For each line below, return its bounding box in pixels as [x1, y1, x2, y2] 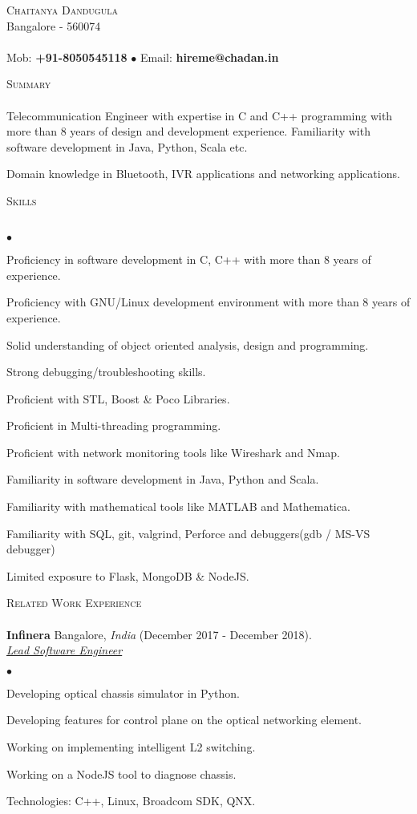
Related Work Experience [6, 594, 142, 611]
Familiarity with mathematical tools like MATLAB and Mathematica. [6, 498, 350, 515]
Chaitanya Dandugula [6, 2, 118, 18]
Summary [6, 75, 51, 92]
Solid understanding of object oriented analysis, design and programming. [6, 336, 369, 353]
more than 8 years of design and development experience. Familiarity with [6, 123, 370, 140]
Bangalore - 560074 [6, 17, 101, 34]
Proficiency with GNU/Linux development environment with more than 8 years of [6, 294, 411, 310]
